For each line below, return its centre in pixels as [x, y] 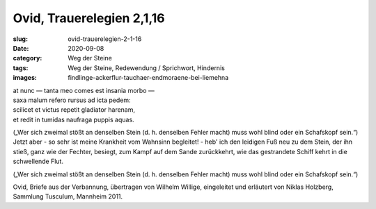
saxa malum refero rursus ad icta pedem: [72, 100]
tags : [21, 68]
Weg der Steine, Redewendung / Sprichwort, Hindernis [147, 68]
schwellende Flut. [38, 161]
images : [25, 78]
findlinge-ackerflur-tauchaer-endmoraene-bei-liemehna [148, 78]
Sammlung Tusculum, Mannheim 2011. [68, 197]
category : [28, 58]
